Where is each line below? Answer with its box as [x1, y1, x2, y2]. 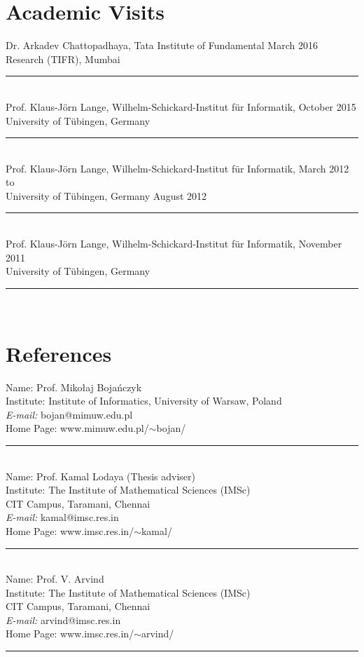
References [6, 339, 112, 367]
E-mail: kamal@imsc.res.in [6, 510, 119, 524]
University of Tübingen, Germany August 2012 [6, 188, 207, 203]
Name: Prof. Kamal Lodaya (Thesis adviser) [6, 468, 195, 483]
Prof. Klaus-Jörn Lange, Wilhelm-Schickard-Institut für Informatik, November [6, 236, 342, 251]
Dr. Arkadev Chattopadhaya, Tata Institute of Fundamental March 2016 [6, 38, 318, 53]
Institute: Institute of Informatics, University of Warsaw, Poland [6, 393, 282, 408]
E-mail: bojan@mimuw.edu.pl [6, 407, 133, 421]
